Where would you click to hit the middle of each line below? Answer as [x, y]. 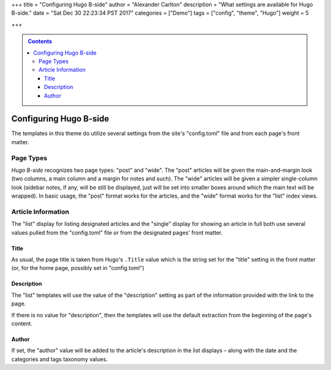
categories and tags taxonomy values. [59, 359]
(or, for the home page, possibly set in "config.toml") [78, 268]
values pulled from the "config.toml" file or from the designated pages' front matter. [117, 233]
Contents [40, 41]
